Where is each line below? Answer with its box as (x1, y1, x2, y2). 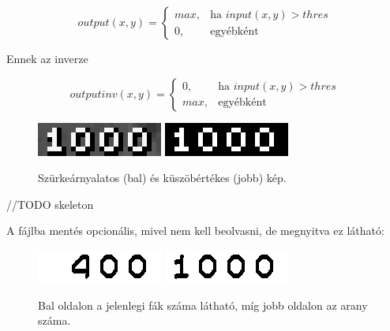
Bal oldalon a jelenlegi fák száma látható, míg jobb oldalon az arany (38, 296, 368, 313)
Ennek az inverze (6, 50, 88, 66)
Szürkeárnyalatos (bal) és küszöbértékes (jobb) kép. (38, 169, 287, 186)
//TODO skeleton (6, 195, 94, 212)
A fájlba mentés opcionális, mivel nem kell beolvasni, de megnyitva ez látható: (6, 222, 384, 239)
